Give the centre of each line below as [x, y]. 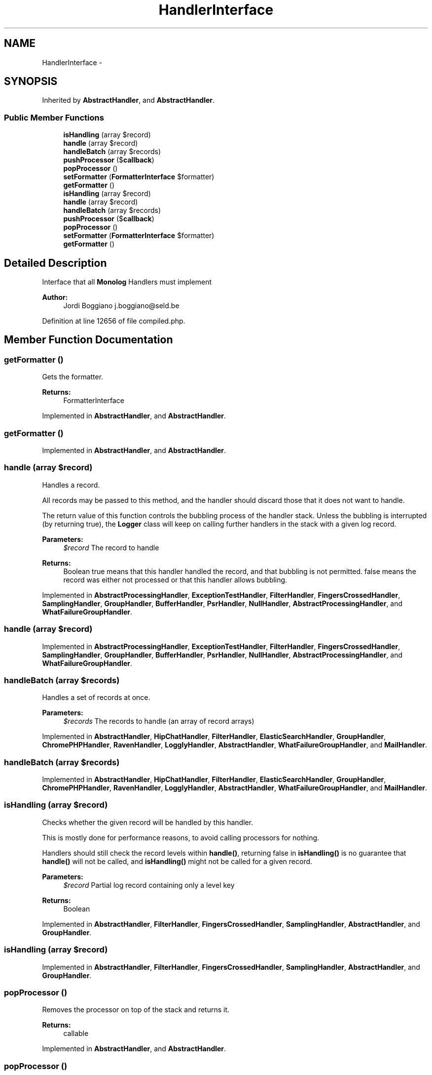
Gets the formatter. [73, 377]
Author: [55, 297]
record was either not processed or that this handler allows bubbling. [175, 579]
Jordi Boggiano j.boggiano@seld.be [121, 306]
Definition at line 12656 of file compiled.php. [114, 321]
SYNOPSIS [31, 82]
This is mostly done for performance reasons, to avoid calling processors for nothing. [181, 837]
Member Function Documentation [89, 340]
